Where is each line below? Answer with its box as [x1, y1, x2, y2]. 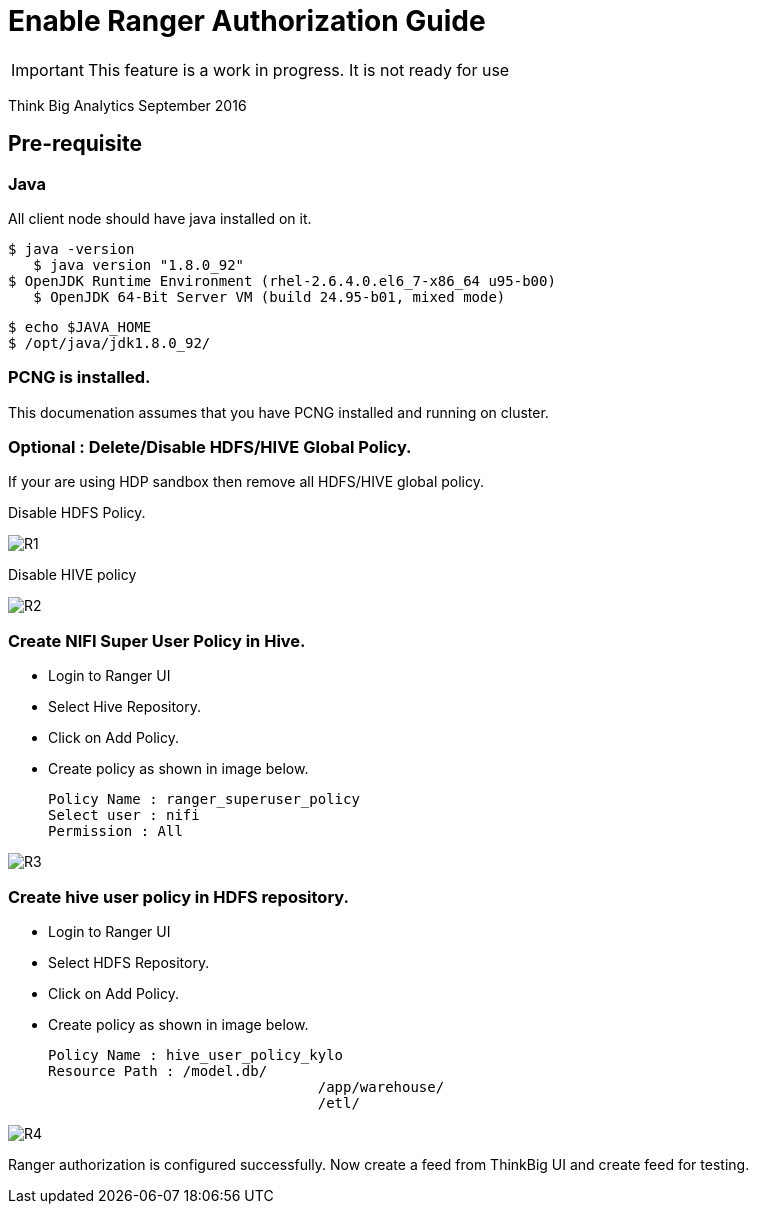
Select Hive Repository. [48, 698, 202, 716]
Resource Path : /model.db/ [48, 1062, 268, 1079]
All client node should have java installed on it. [8, 209, 312, 227]
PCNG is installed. [8, 367, 151, 388]
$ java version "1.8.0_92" [33, 256, 245, 273]
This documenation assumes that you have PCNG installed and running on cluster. [8, 403, 549, 421]
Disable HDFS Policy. [8, 504, 146, 522]
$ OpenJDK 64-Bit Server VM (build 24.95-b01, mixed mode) [33, 288, 506, 305]
